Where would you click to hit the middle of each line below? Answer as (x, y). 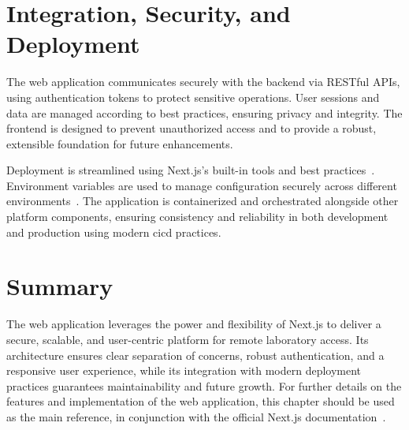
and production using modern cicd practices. (114, 232)
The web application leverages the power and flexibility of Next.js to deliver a (194, 324)
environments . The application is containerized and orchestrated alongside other (203, 201)
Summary (60, 286)
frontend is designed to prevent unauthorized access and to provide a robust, (191, 128)
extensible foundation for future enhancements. (120, 143)
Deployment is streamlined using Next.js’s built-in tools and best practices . (191, 170)
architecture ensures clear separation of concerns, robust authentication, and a (195, 355)
